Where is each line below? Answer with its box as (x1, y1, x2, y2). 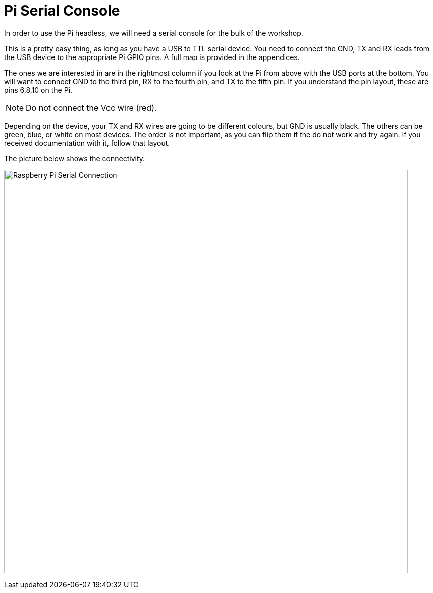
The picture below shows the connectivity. (4, 154, 145, 163)
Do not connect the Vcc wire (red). (26, 102, 157, 113)
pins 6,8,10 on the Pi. (4, 85, 73, 94)
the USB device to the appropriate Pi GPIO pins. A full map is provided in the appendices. (4, 52, 300, 62)
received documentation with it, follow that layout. (4, 138, 170, 147)
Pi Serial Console (4, 2, 120, 19)
